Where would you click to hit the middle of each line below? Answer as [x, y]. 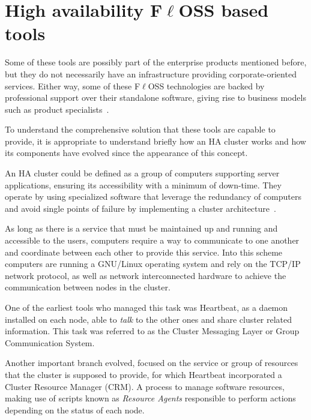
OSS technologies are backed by [206, 85]
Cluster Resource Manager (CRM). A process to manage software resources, [145, 386]
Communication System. [50, 342]
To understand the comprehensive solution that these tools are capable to [140, 129]
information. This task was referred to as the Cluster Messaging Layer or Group [152, 331]
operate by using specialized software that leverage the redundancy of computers [153, 196]
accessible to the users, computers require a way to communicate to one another [152, 240]
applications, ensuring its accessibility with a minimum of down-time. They [143, 184]
